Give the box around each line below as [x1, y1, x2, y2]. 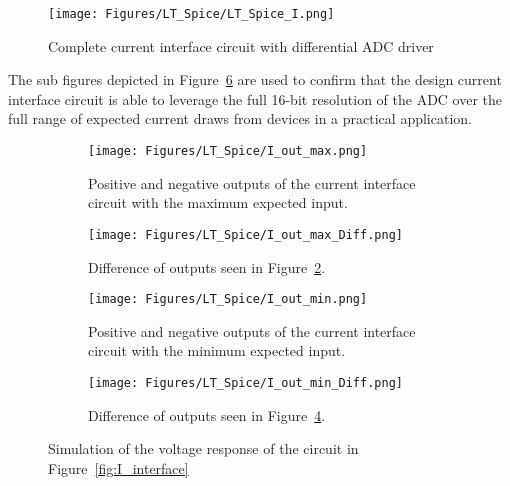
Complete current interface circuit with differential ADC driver [48, 35, 434, 56]
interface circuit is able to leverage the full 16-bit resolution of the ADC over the [8, 88, 503, 109]
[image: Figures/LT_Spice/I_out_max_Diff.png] [88, 227, 403, 242]
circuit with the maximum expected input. [88, 192, 348, 213]
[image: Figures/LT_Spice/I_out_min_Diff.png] [88, 375, 403, 390]
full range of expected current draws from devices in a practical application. [8, 108, 472, 129]
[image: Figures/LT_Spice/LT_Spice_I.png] [48, 7, 335, 21]
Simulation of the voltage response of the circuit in [48, 438, 359, 459]
